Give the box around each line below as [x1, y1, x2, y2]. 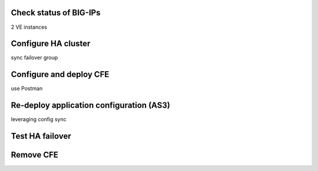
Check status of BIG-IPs [11, 8, 101, 18]
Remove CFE [11, 150, 59, 160]
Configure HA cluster [11, 39, 91, 49]
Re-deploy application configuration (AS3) [11, 100, 170, 110]
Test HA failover [11, 131, 71, 141]
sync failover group [11, 54, 58, 61]
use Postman [11, 85, 43, 92]
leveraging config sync [11, 116, 67, 123]
